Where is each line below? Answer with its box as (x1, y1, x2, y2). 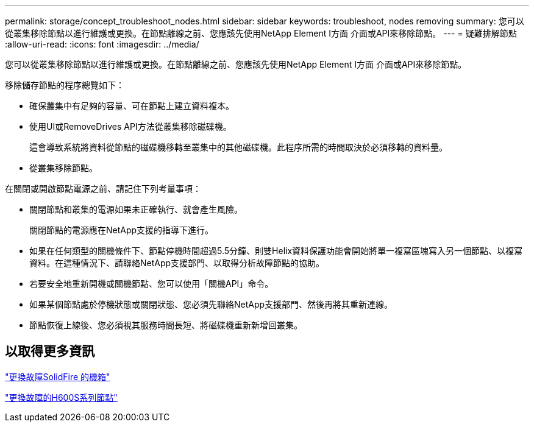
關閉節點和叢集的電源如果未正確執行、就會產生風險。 (29, 204, 243, 214)
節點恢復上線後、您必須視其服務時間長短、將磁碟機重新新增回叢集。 (29, 320, 302, 330)
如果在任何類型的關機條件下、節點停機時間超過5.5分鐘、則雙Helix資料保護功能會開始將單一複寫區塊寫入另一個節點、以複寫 (29, 245, 523, 256)
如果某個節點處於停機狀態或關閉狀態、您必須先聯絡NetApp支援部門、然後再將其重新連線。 (29, 299, 393, 309)
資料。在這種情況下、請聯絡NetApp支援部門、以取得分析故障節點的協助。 (29, 258, 325, 268)
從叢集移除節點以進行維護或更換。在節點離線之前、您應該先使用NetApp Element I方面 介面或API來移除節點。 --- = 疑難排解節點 (5, 28, 517, 38)
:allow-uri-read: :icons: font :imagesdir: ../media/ (5, 39, 199, 49)
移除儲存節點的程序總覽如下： (5, 80, 124, 90)
